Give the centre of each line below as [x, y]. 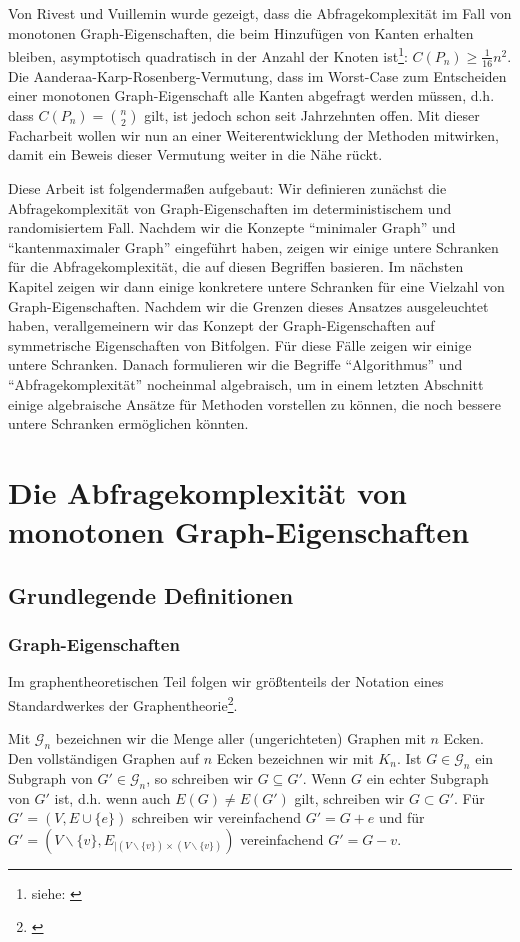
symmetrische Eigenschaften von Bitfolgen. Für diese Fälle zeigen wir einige [240, 344]
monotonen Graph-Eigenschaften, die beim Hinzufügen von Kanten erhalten [241, 32]
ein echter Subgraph [427, 777]
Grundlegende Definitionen [151, 594]
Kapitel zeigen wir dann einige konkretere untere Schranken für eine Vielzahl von [256, 286]
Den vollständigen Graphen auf [104, 757]
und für [402, 817]
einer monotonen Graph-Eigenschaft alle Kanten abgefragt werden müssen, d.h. [251, 95]
